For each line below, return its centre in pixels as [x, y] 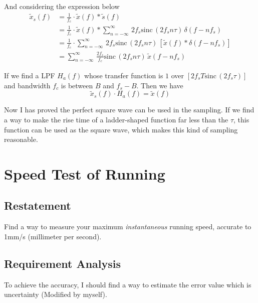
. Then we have [160, 85]
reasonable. [21, 139]
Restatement [38, 205]
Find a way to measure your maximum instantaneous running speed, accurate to [128, 226]
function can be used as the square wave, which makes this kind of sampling [121, 129]
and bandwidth [27, 85]
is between [77, 85]
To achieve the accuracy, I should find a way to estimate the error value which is [128, 284]
